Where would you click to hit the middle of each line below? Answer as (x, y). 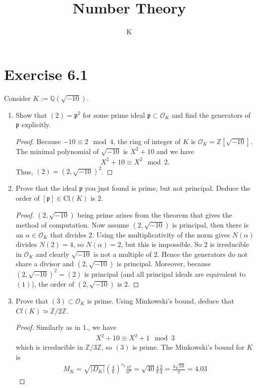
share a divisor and (45, 264)
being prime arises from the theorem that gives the (155, 214)
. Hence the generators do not (203, 254)
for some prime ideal (114, 115)
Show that (31, 115)
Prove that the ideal (46, 188)
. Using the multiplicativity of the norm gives (161, 234)
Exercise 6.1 (46, 74)
